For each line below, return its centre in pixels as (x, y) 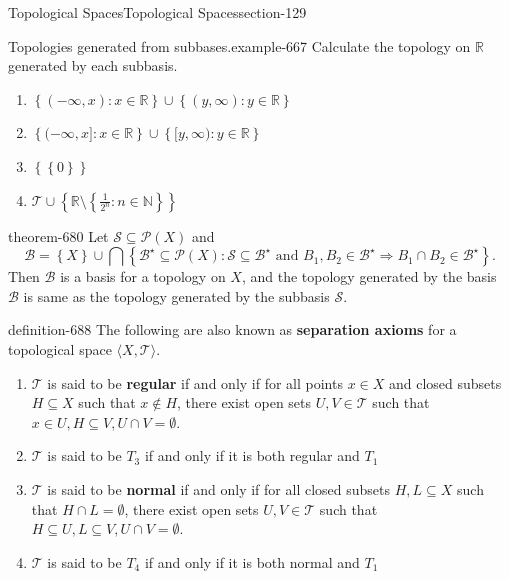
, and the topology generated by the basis (369, 276)
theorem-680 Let (58, 235)
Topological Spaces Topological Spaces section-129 (157, 12)
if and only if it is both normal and (252, 561)
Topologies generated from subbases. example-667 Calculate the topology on (239, 45)
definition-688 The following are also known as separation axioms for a (232, 329)
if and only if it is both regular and (252, 455)
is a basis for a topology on (143, 276)
